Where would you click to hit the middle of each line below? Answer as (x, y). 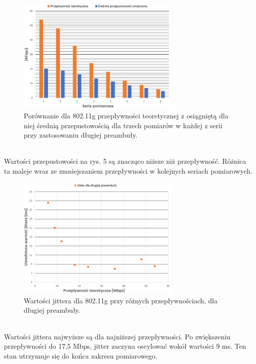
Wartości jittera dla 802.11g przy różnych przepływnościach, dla (121, 300)
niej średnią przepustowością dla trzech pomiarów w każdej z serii (123, 125)
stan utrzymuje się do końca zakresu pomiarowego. (81, 355)
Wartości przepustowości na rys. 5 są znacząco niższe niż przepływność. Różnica (125, 161)
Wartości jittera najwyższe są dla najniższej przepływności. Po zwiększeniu (117, 336)
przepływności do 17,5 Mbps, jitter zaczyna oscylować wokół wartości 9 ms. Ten (125, 346)
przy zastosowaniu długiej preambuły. (81, 135)
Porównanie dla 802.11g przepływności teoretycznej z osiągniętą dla (126, 115)
